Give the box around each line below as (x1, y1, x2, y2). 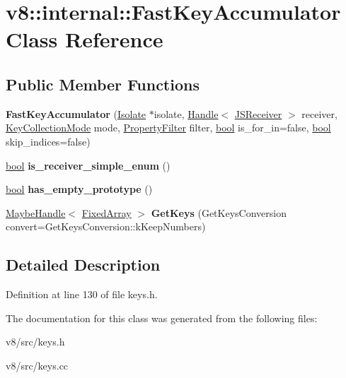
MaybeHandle (6, 205, 66, 220)
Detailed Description (6, 254, 161, 276)
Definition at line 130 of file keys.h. (6, 287, 158, 302)
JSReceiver (234, 106, 282, 121)
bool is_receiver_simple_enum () (6, 158, 171, 172)
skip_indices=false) (6, 134, 91, 148)
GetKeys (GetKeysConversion (151, 205, 287, 220)
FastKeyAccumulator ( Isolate (6, 106, 146, 121)
